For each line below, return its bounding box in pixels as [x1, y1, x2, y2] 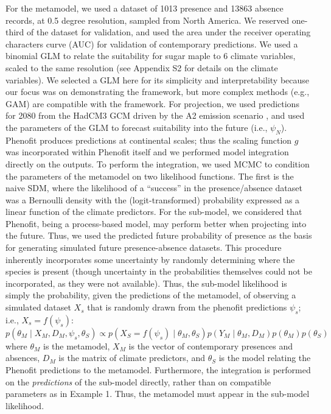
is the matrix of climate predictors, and [58, 351, 205, 364]
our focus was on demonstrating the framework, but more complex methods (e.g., [5, 85, 310, 98]
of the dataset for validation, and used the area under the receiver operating [27, 26, 311, 38]
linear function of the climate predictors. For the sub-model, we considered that [5, 205, 302, 218]
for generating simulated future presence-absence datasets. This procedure [5, 241, 282, 254]
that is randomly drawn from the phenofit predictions [87, 301, 287, 314]
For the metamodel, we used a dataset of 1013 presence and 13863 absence [5, 2, 284, 14]
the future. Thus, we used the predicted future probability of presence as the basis [5, 229, 312, 242]
